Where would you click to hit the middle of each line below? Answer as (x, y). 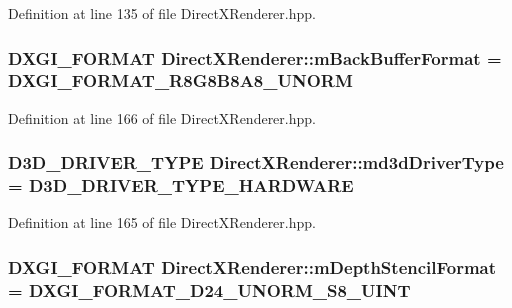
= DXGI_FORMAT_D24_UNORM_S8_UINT (209, 289)
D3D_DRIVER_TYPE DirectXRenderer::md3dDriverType (256, 162)
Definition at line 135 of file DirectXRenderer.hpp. (162, 13)
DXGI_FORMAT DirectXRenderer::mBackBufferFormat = (255, 57)
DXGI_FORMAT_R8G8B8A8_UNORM (180, 80)
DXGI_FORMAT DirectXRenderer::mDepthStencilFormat (252, 266)
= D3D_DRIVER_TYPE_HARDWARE (181, 185)
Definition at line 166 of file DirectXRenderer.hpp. (162, 117)
